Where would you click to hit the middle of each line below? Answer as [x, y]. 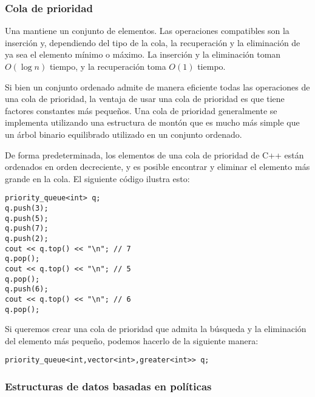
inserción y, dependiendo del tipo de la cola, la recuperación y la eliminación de [153, 42]
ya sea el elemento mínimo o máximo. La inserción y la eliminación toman [143, 54]
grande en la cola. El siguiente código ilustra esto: [97, 178]
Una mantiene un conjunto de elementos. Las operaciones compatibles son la [147, 31]
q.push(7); [27, 229]
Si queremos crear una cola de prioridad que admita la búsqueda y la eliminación [156, 329]
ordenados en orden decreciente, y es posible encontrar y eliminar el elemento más [157, 167]
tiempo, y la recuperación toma [108, 66]
